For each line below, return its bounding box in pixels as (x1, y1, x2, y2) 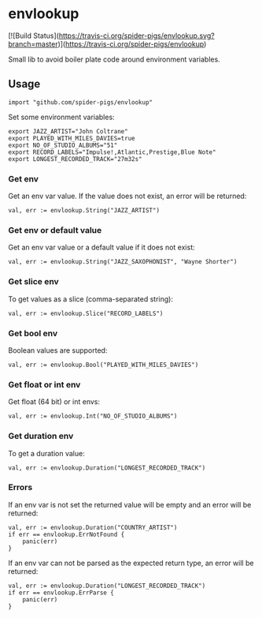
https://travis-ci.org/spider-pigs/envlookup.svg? (58, 31, 215, 40)
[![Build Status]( (8, 31, 59, 40)
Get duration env (8, 431, 74, 442)
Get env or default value (8, 224, 102, 235)
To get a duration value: (8, 448, 85, 458)
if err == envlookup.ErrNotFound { (8, 530, 125, 538)
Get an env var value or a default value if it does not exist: (8, 242, 195, 253)
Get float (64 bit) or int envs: (8, 397, 101, 406)
